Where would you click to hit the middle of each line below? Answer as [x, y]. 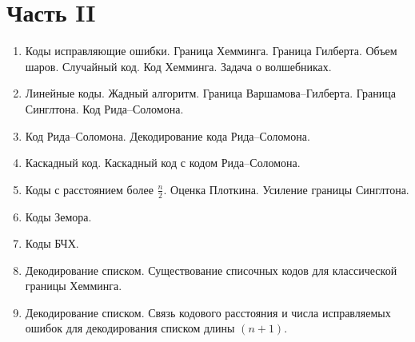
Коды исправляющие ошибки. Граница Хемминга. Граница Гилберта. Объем [211, 51]
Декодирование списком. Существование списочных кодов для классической [211, 270]
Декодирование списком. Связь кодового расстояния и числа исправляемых [208, 312]
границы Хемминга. [74, 286]
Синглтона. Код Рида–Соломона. [104, 108]
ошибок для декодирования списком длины [130, 328]
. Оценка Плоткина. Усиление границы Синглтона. [286, 189]
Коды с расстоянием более [89, 189]
